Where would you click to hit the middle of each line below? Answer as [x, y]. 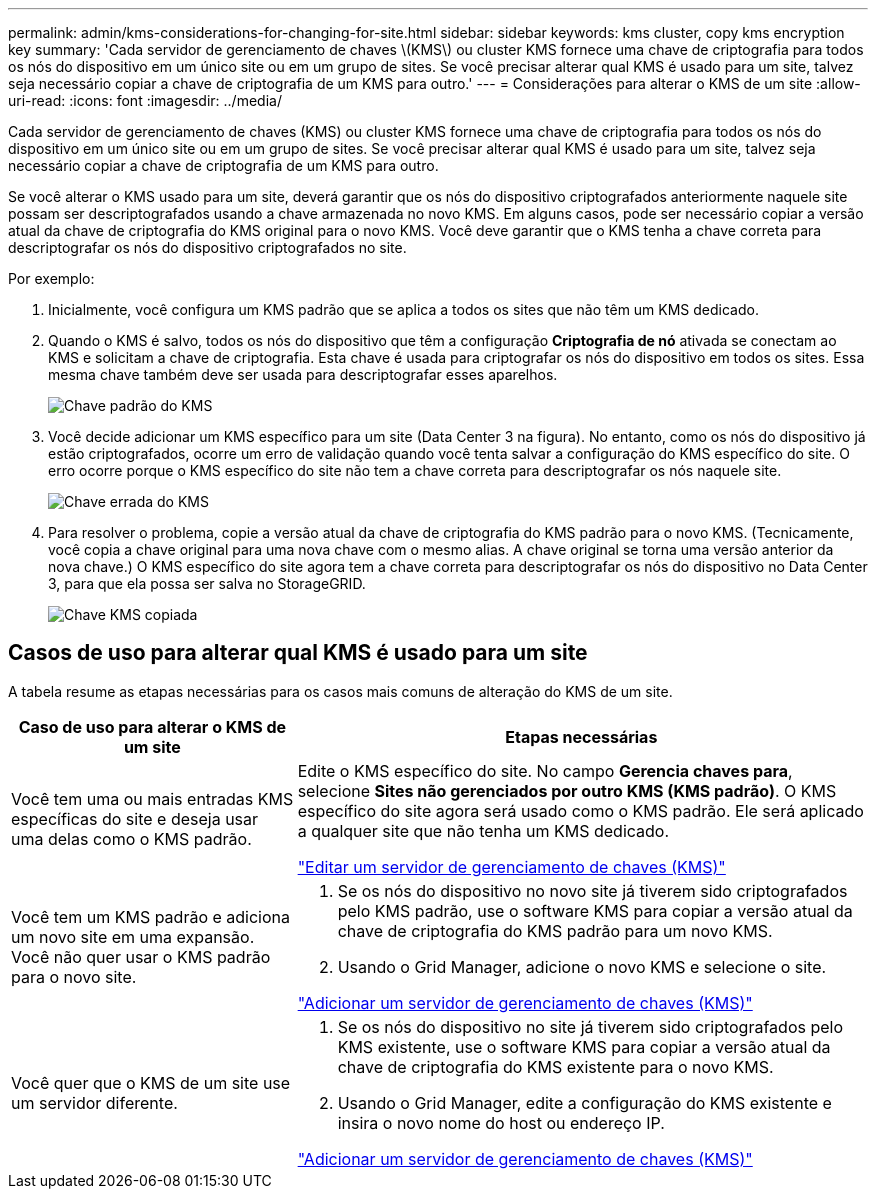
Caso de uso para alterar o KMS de [152, 726]
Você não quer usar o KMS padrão [141, 956]
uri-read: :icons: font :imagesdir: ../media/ [145, 100]
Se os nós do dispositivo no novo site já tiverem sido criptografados [592, 890]
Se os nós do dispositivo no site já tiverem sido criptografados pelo [590, 1026]
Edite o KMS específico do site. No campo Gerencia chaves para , [545, 770]
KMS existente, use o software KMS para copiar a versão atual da [584, 1046]
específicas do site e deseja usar [135, 818]
